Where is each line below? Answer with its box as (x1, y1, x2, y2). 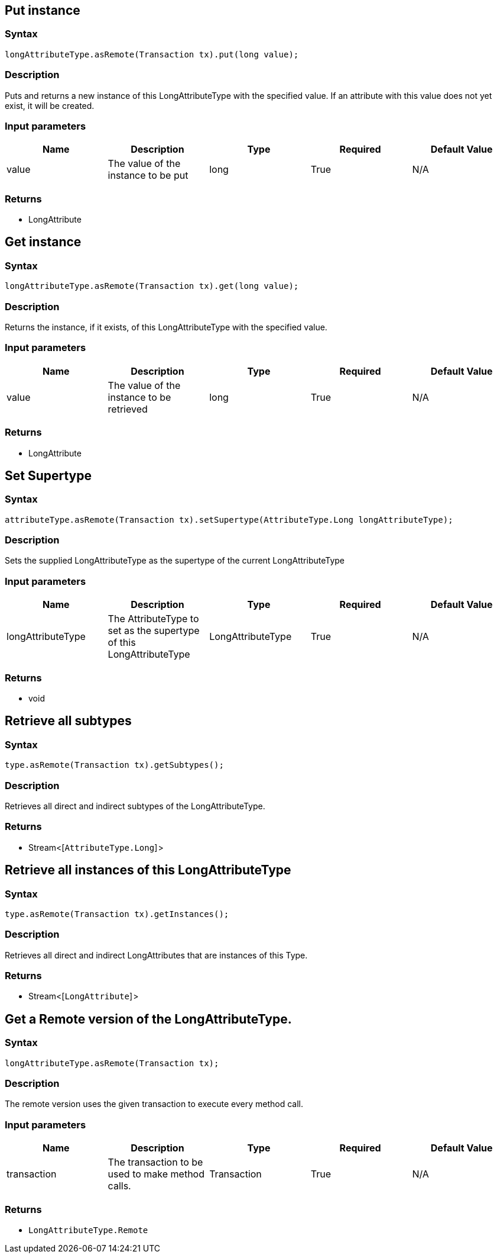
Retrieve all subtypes (5, 713, 132, 729)
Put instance (5, 3, 80, 18)
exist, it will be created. (5, 100, 95, 111)
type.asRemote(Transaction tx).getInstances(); (5, 909, 229, 919)
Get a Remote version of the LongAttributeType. (5, 1011, 292, 1027)
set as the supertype (108, 625, 200, 637)
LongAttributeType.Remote (28, 1225, 148, 1235)
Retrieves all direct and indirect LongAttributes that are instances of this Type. (5, 950, 308, 960)
